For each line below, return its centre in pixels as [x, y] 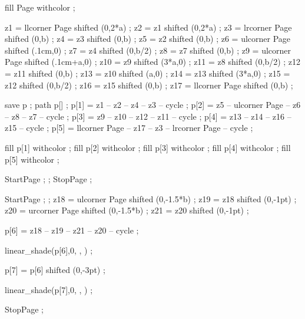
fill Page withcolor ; [40, 7]
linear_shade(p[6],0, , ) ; [49, 250]
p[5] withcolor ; [32, 159]
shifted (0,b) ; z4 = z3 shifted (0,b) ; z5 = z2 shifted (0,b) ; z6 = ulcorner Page [148, 39]
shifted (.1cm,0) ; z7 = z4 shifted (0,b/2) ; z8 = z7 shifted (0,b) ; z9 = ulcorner [148, 50]
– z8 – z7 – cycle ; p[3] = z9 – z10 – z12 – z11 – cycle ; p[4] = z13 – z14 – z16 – [148, 116]
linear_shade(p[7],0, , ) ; [49, 289]
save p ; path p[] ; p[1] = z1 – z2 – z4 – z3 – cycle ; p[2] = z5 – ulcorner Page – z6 [153, 105]
